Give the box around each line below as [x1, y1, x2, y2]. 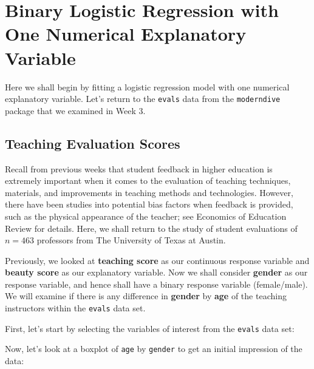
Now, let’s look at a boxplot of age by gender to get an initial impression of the [5, 342, 302, 355]
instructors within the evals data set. [5, 302, 146, 314]
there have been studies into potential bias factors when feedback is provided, [5, 198, 293, 211]
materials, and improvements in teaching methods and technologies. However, [5, 186, 293, 198]
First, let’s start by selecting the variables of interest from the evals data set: [5, 322, 295, 334]
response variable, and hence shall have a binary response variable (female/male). [5, 277, 308, 290]
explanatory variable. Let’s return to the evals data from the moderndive [5, 92, 281, 105]
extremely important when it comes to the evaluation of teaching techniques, [5, 174, 291, 187]
